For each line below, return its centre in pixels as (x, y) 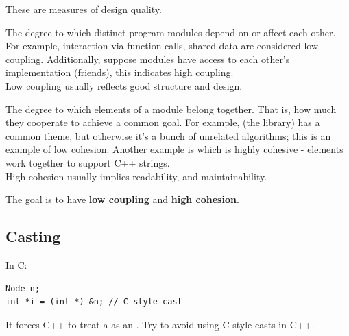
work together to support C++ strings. (88, 162)
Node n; (23, 288)
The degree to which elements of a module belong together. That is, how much (171, 109)
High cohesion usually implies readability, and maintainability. (136, 176)
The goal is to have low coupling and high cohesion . (122, 199)
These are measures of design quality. (84, 9)
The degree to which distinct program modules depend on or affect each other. (171, 32)
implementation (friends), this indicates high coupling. (120, 72)
